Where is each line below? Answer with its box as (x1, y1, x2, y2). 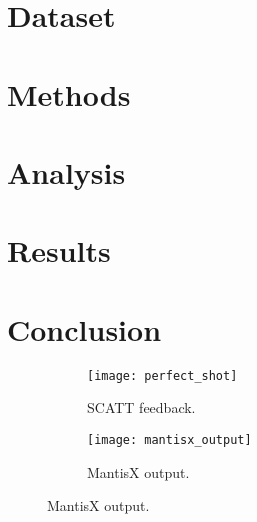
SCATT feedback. (87, 397, 196, 418)
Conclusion (7, 308, 162, 349)
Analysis (7, 151, 126, 192)
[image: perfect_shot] (87, 368, 238, 383)
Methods (7, 73, 131, 114)
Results (7, 230, 111, 271)
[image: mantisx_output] (87, 432, 252, 447)
